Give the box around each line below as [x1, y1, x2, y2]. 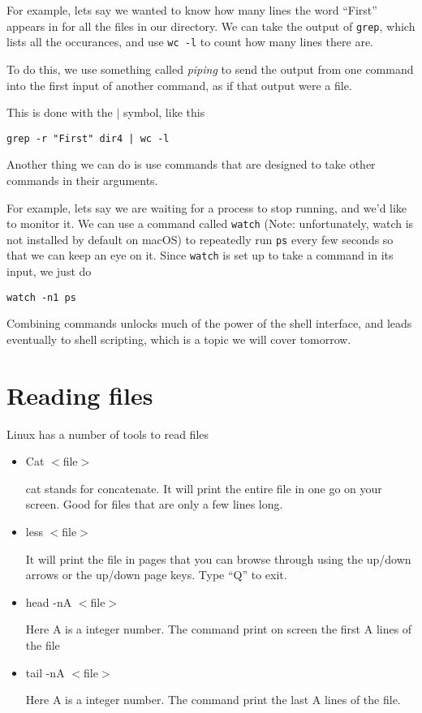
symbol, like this [123, 104, 205, 121]
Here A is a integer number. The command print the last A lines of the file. [25, 691, 401, 708]
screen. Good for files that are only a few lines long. [25, 496, 283, 513]
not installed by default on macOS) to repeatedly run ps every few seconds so [6, 230, 394, 247]
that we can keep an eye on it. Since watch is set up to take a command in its [6, 247, 394, 264]
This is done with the [6, 104, 113, 121]
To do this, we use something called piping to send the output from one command [6, 60, 414, 77]
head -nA [25, 593, 72, 610]
